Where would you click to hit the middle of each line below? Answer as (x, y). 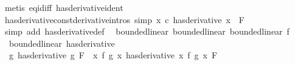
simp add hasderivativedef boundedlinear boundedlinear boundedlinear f (147, 31)
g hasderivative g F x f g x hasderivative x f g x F (113, 55)
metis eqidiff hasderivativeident (64, 7)
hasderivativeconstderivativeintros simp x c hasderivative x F (124, 19)
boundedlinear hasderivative (62, 43)
